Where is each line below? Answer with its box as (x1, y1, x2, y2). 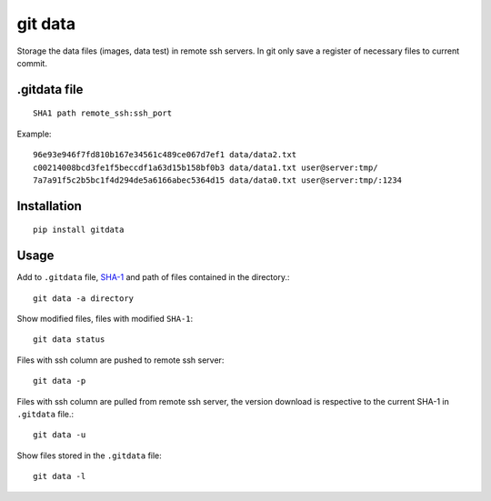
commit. (16, 57, 47, 68)
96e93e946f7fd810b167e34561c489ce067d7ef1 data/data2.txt (33, 150, 297, 160)
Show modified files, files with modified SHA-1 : (16, 314, 194, 324)
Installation (16, 198, 82, 214)
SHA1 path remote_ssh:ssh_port (33, 108, 173, 118)
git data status (33, 335, 105, 345)
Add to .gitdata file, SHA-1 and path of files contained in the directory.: (16, 272, 290, 283)
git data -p (33, 376, 86, 386)
